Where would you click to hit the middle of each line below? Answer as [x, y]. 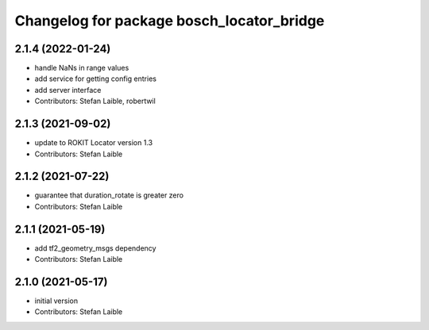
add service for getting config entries [95, 79]
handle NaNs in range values [82, 68]
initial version [56, 301]
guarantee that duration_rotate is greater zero [109, 195]
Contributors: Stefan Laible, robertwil [95, 101]
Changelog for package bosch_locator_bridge [170, 21]
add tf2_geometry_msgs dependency [95, 248]
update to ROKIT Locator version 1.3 [94, 143]
